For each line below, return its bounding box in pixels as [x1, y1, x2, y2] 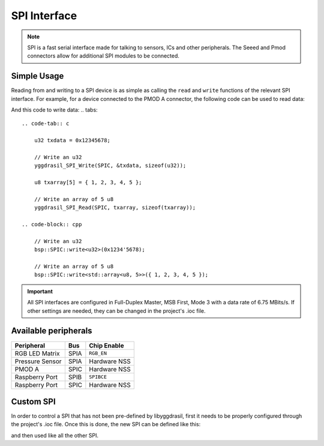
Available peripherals [11, 326, 92, 336]
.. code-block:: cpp [22, 221, 82, 228]
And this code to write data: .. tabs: [11, 106, 98, 113]
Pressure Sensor [14, 357, 62, 366]
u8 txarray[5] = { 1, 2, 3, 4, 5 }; [34, 179, 142, 186]
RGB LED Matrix [14, 349, 60, 357]
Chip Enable [89, 341, 124, 349]
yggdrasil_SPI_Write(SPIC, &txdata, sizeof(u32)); [34, 162, 187, 169]
